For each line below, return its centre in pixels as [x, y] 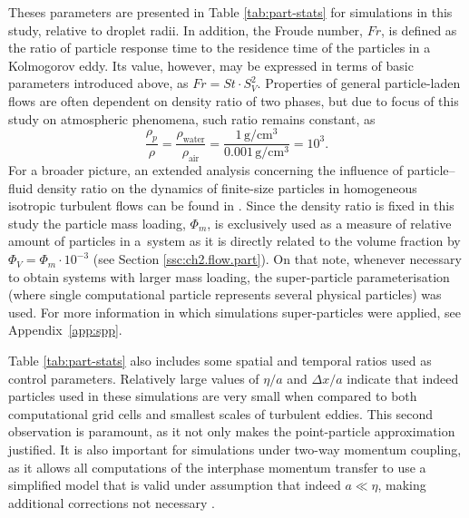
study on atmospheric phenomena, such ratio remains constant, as [192, 118]
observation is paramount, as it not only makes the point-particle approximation [232, 431]
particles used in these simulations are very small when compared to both [213, 396]
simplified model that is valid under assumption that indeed [175, 485]
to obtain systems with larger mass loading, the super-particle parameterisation [229, 276]
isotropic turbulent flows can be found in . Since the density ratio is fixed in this [231, 205]
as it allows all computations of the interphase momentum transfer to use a [217, 467]
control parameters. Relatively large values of [134, 378]
